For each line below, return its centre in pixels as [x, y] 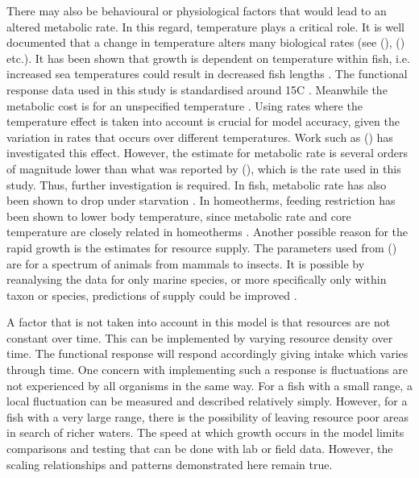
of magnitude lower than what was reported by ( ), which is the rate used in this [204, 168]
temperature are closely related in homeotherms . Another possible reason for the [207, 232]
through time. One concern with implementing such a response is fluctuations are [207, 370]
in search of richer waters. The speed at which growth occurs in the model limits [205, 432]
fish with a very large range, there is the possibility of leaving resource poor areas [207, 416]
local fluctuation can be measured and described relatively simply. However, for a [207, 401]
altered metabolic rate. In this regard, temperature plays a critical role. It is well [206, 26]
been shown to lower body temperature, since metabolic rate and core [179, 216]
